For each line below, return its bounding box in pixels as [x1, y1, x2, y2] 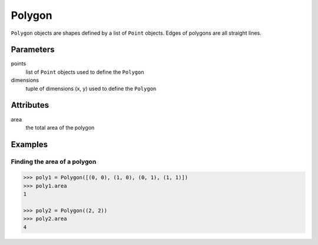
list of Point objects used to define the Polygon [25, 68, 144, 75]
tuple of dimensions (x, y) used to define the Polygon [25, 85, 157, 92]
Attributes [11, 100, 49, 110]
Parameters [11, 45, 55, 55]
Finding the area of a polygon [11, 157, 97, 165]
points [11, 60, 26, 67]
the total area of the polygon [25, 124, 95, 131]
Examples [11, 139, 48, 150]
